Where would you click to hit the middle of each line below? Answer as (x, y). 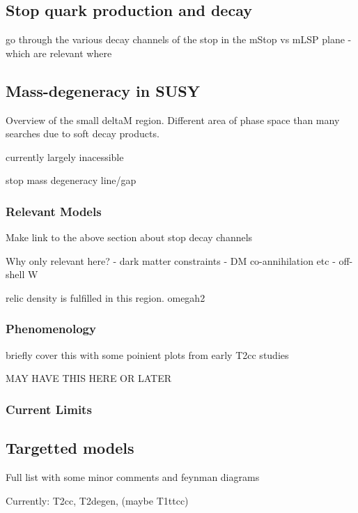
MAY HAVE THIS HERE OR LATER (89, 378)
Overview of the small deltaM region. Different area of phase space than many (173, 120)
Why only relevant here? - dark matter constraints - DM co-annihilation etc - (171, 260)
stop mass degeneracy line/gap (71, 180)
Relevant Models (54, 211)
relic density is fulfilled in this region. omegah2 (106, 297)
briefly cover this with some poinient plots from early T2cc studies (147, 354)
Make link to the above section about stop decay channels (129, 237)
